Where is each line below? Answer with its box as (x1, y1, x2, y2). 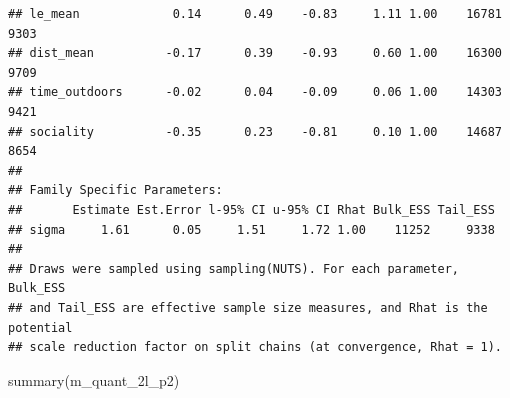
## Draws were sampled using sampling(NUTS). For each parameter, (8, 261, 460, 276)
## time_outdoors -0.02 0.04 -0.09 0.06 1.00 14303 (8, 85, 502, 100)
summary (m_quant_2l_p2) (8, 369, 180, 390)
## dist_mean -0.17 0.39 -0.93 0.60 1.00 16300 (8, 46, 502, 61)
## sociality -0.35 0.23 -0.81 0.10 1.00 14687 (8, 124, 502, 139)
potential (8, 320, 73, 335)
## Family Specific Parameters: (8, 183, 223, 198)
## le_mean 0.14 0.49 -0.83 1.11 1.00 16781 (8, 7, 502, 21)
